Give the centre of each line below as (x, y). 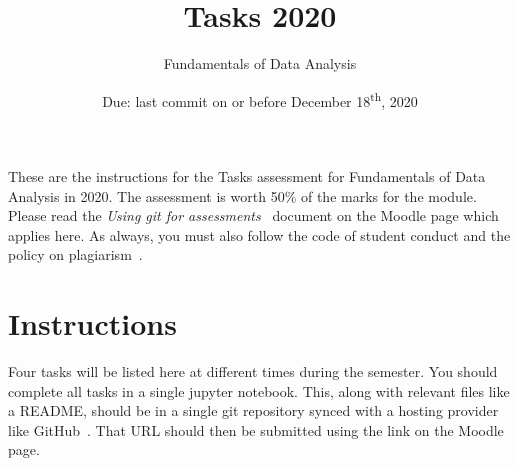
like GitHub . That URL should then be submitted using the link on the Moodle (256, 429)
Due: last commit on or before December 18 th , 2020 (260, 99)
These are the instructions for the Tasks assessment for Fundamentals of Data (247, 175)
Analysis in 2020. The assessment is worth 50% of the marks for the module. (242, 195)
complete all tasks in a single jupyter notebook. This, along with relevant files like (259, 390)
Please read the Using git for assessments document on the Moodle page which (253, 215)
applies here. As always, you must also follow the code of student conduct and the (259, 234)
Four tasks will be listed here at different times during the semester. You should (253, 371)
